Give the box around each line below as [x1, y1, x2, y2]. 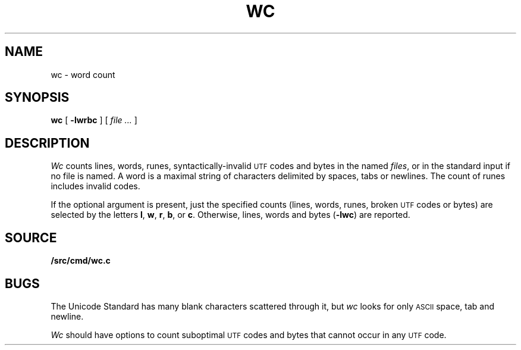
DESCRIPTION [5, 135, 90, 151]
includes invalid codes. [51, 181, 140, 192]
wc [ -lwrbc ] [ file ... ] [51, 115, 137, 126]
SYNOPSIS [5, 90, 70, 105]
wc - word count [51, 69, 115, 80]
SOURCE [5, 230, 57, 245]
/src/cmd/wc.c [51, 255, 111, 266]
